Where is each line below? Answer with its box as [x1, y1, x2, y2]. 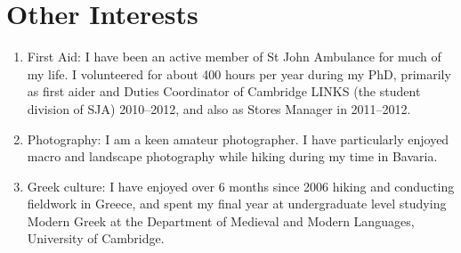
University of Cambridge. [27, 229, 165, 248]
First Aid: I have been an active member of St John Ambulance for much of [27, 47, 441, 66]
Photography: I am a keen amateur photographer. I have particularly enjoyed [27, 129, 449, 148]
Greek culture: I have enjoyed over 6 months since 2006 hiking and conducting [27, 176, 455, 195]
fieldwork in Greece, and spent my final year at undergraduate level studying [27, 194, 447, 213]
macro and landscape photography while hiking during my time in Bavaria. [27, 147, 438, 166]
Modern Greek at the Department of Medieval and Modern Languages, [27, 211, 415, 230]
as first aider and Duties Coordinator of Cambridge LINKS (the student [27, 82, 421, 101]
